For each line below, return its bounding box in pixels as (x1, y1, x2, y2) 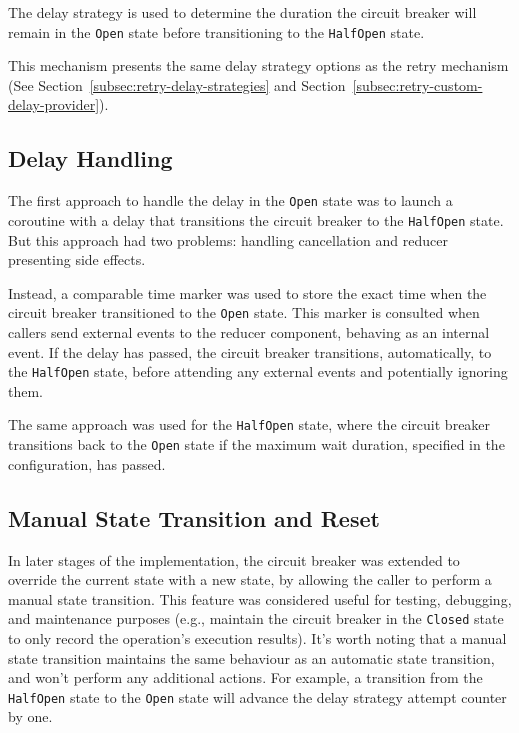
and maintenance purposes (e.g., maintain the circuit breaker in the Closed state (8, 608, 504, 629)
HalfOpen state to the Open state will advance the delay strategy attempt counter (8, 686, 507, 707)
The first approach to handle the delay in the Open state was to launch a (8, 190, 453, 211)
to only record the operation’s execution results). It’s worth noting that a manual (8, 627, 507, 648)
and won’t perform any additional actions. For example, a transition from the (8, 667, 483, 688)
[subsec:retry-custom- (352, 74, 483, 95)
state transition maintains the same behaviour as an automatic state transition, (8, 647, 495, 668)
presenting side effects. (8, 249, 146, 270)
